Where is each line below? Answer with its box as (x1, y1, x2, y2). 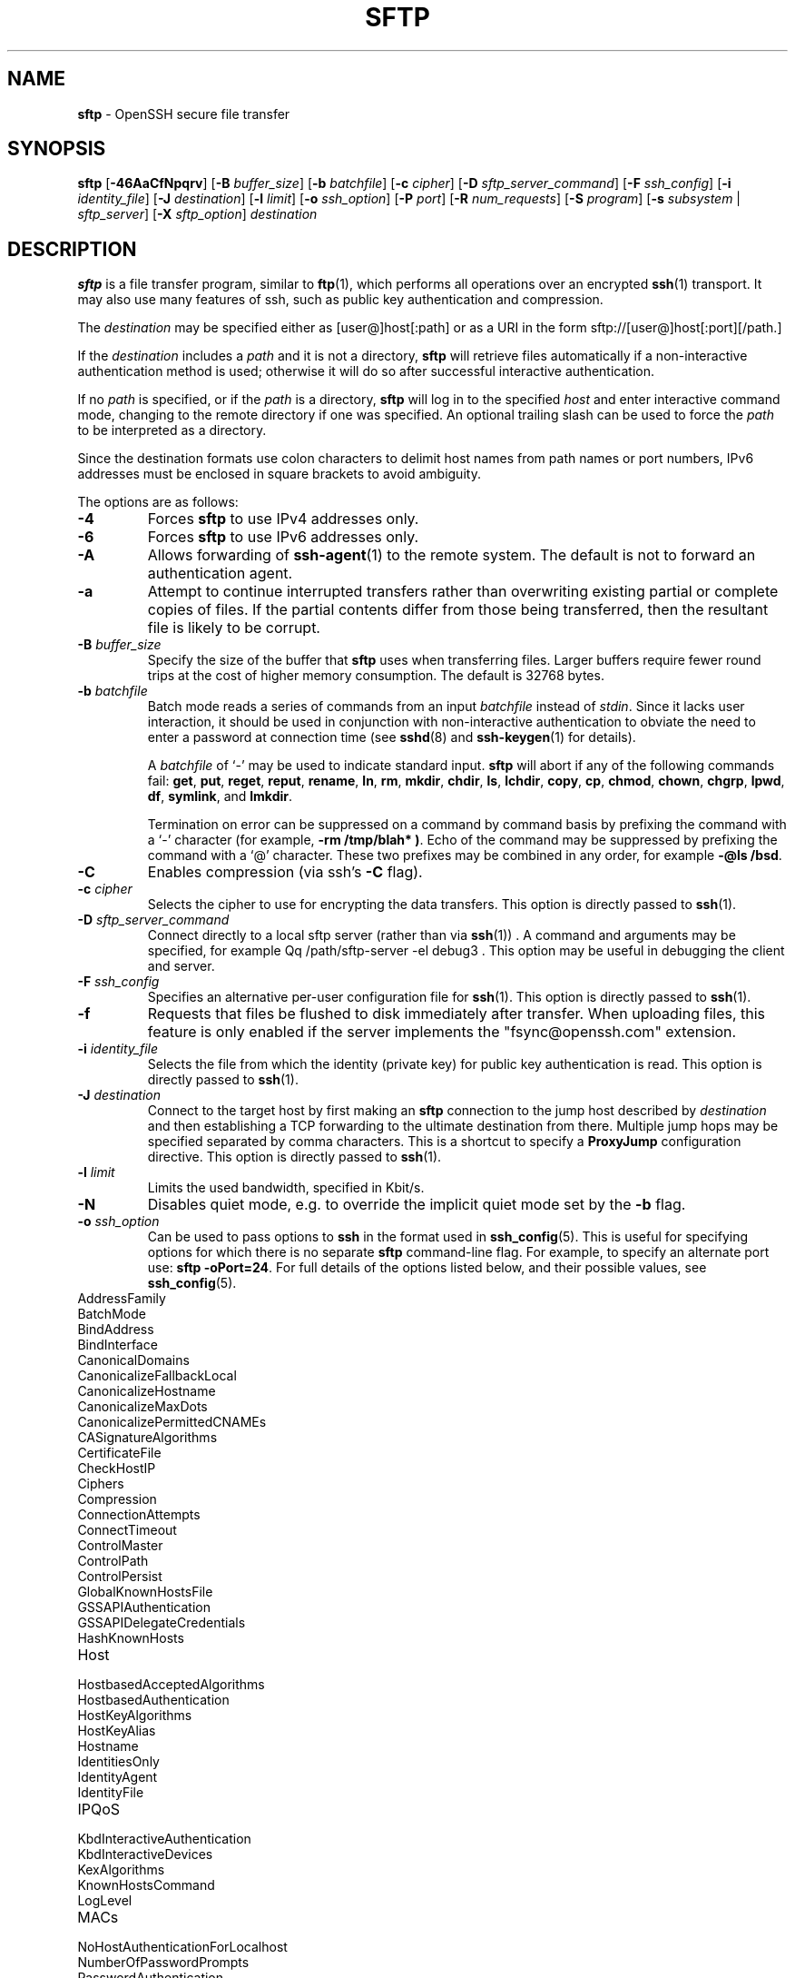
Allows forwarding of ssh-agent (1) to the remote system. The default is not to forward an (147, 546, 756, 565)
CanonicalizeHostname (77, 1383, 216, 1399)
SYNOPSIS (7, 137, 106, 161)
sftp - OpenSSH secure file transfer (77, 105, 290, 122)
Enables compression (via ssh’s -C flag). (147, 863, 423, 882)
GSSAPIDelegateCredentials (77, 1615, 246, 1631)
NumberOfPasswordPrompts (77, 1954, 250, 1971)
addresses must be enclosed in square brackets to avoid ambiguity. (77, 466, 481, 482)
